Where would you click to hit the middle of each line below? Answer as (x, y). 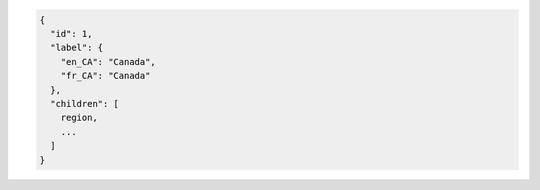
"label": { (77, 48)
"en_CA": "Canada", (108, 61)
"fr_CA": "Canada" (105, 76)
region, (79, 118)
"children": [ (85, 103)
